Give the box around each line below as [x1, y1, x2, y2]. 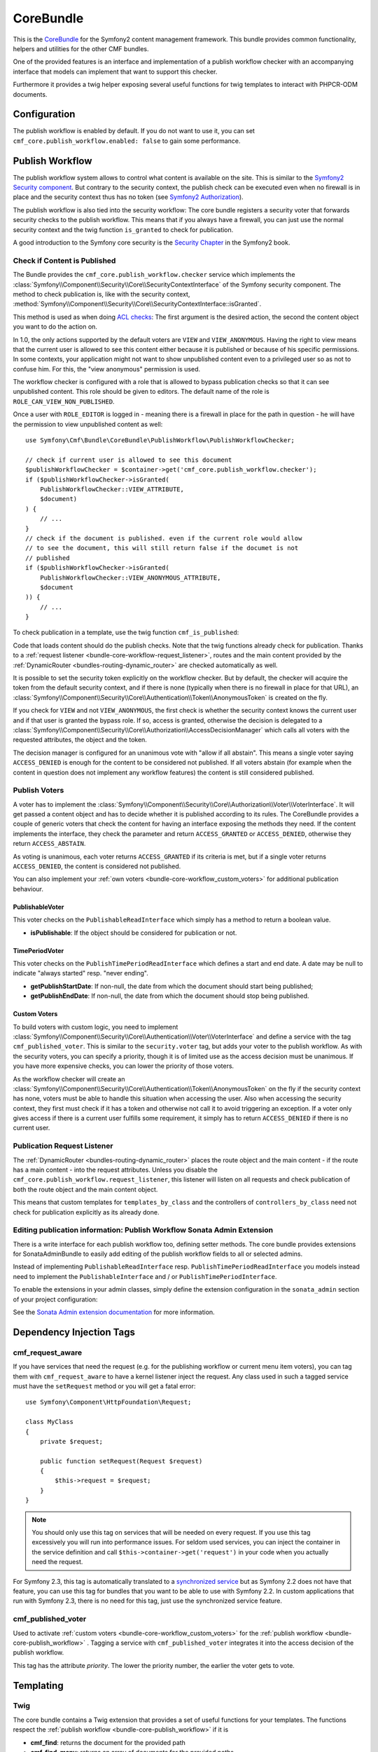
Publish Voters [13, 786, 64, 795]
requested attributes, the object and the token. [13, 736, 147, 744]
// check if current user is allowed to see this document [25, 456, 232, 464]
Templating [13, 1679, 64, 1692]
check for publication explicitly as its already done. [13, 1207, 160, 1216]
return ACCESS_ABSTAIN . [13, 840, 86, 848]
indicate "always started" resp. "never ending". [13, 969, 148, 978]
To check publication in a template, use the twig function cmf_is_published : [13, 628, 239, 637]
